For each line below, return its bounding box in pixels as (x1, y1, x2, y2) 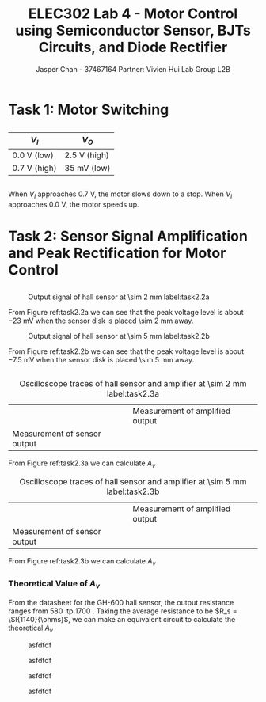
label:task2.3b (106, 486, 160, 497)
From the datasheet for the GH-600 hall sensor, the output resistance (8, 598, 234, 607)
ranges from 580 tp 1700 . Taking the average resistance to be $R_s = (8, 606, 237, 616)
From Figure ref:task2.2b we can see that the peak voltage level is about (8, 347, 245, 356)
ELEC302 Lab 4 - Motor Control (28, 5, 238, 23)
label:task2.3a (106, 388, 160, 399)
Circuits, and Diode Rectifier (38, 39, 228, 56)
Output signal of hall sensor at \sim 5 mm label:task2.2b (28, 332, 210, 341)
